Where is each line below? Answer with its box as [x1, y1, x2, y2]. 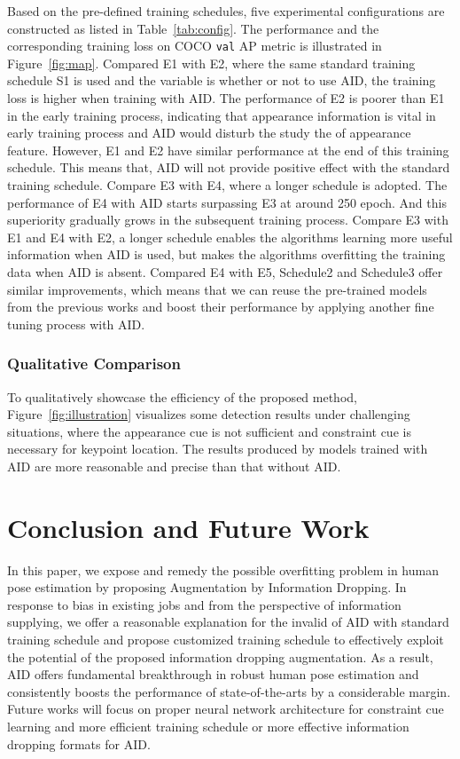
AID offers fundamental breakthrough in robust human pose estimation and [7, 665, 419, 684]
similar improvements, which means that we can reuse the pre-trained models [7, 280, 427, 298]
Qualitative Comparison [7, 352, 181, 375]
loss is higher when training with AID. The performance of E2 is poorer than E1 [7, 89, 445, 107]
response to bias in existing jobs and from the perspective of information [7, 595, 402, 613]
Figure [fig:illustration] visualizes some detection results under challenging [7, 405, 410, 423]
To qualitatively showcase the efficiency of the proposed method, [7, 387, 357, 406]
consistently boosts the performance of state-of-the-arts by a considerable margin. [7, 682, 451, 700]
